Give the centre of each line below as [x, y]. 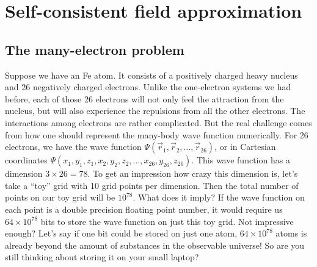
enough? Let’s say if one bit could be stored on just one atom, [121, 233]
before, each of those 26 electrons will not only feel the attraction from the [144, 98]
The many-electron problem [95, 49]
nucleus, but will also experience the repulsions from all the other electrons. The [155, 111]
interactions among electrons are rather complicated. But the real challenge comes [158, 122]
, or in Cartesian [245, 147]
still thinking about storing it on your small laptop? [102, 257]
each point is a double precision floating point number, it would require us [144, 209]
